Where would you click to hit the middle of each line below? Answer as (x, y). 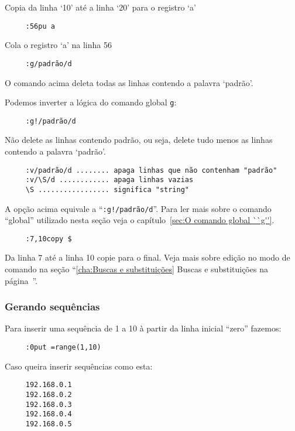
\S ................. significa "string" (107, 189)
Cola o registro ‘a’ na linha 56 (58, 45)
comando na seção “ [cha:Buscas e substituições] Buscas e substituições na (136, 269)
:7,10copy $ (49, 239)
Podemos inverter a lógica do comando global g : (91, 102)
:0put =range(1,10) (63, 348)
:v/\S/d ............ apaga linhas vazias (109, 180)
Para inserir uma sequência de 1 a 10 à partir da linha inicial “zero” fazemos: (143, 328)
